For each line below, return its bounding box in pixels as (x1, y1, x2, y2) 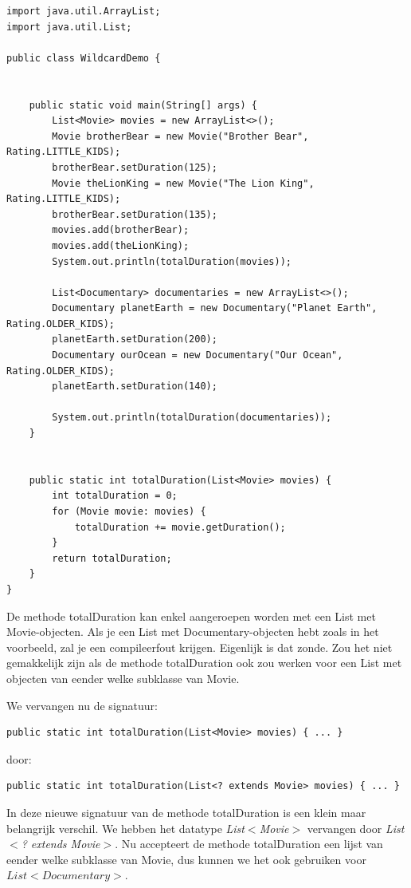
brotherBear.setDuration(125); (52, 161, 217, 173)
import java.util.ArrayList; (6, 6, 161, 17)
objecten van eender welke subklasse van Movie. (6, 669, 240, 686)
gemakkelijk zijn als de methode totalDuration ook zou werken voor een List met (6, 654, 402, 671)
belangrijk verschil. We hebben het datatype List (6, 819, 245, 836)
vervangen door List (307, 819, 405, 836)
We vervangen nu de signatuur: (6, 697, 158, 713)
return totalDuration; (52, 552, 172, 564)
